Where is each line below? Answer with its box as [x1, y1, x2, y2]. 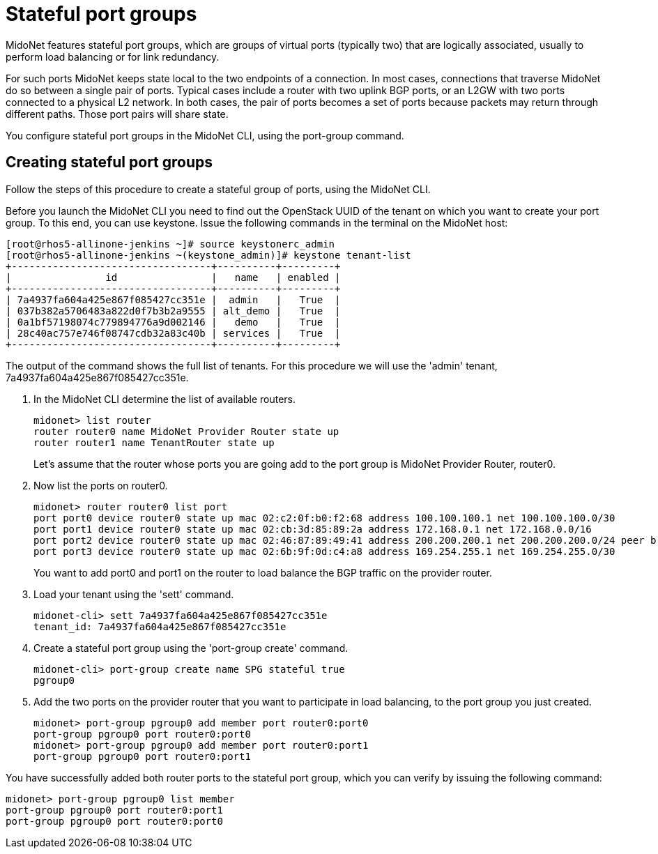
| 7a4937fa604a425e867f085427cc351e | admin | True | [6, 293, 341, 305]
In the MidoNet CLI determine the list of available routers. [33, 392, 296, 405]
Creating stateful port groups [6, 153, 213, 171]
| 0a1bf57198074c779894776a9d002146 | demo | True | [6, 316, 341, 328]
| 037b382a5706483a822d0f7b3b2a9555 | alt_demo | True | [6, 305, 341, 317]
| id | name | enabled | [6, 271, 341, 283]
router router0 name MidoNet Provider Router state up [33, 425, 339, 437]
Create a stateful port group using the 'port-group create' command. [33, 641, 349, 654]
